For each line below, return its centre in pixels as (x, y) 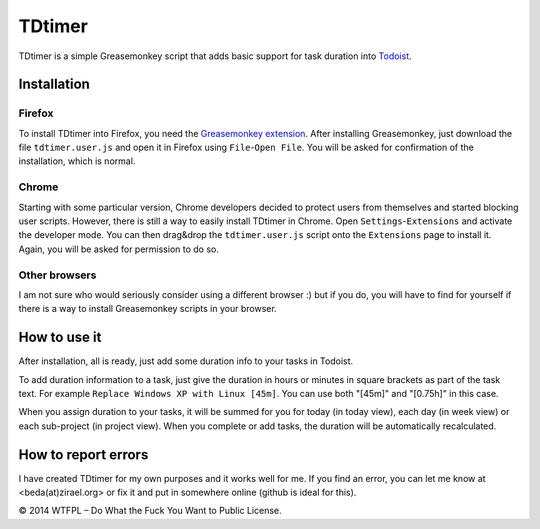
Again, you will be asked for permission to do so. (118, 249)
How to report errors (83, 454)
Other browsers (57, 275)
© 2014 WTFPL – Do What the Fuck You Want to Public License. (150, 511)
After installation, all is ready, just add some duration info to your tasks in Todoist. (186, 361)
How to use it (60, 337)
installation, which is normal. (77, 161)
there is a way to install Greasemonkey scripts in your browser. (147, 309)
